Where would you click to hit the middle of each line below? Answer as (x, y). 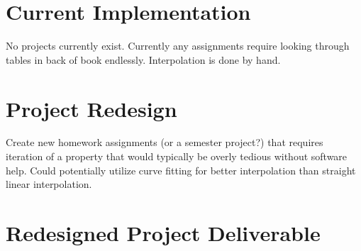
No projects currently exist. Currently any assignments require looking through (178, 46)
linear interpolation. (49, 184)
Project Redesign (91, 108)
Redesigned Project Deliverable (163, 233)
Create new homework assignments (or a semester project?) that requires (165, 142)
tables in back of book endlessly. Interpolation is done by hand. (143, 59)
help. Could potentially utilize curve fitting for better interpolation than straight (181, 170)
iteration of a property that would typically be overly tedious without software (177, 156)
